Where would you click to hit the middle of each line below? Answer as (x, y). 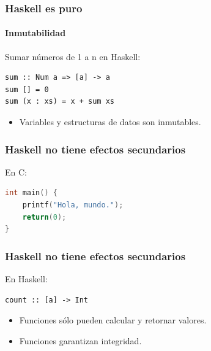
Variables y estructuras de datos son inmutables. (110, 122)
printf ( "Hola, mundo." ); (73, 205)
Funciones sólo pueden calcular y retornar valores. (113, 320)
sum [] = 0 (27, 89)
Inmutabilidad (35, 33)
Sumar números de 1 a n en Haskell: (73, 56)
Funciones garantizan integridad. (80, 340)
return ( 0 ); (44, 217)
